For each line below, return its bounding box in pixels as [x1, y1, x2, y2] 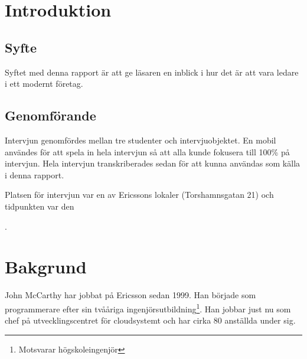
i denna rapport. [5, 168, 64, 181]
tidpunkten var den [5, 200, 74, 212]
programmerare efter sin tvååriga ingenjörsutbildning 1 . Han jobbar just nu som [5, 301, 291, 315]
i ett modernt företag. [5, 77, 83, 90]
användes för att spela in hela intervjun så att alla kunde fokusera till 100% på [5, 145, 290, 158]
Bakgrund [5, 254, 87, 279]
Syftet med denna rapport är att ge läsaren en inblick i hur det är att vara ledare [5, 66, 299, 78]
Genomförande [5, 106, 96, 125]
